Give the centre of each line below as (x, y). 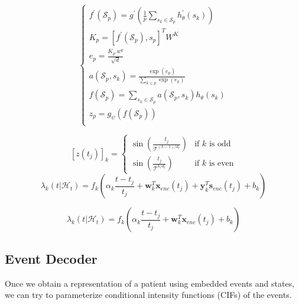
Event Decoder (51, 258)
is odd (220, 144)
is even (221, 164)
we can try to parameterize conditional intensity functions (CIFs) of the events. (148, 295)
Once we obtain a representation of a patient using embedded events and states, (150, 283)
